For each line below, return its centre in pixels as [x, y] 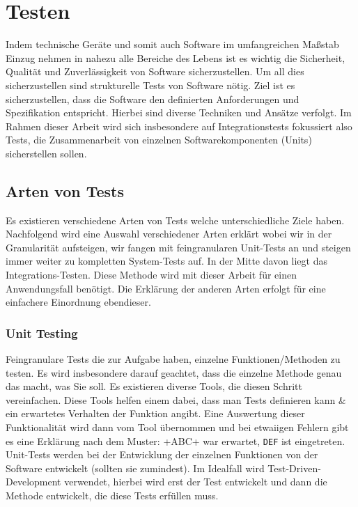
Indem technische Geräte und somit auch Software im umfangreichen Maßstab [172, 44]
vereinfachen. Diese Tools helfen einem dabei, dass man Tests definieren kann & [176, 399]
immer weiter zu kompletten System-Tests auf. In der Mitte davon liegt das [166, 261]
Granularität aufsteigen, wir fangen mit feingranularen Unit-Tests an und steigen [178, 247]
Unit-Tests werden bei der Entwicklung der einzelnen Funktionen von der [162, 454]
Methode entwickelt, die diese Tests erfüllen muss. [112, 496]
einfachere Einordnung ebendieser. [78, 302]
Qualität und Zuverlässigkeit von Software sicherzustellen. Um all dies [155, 71]
